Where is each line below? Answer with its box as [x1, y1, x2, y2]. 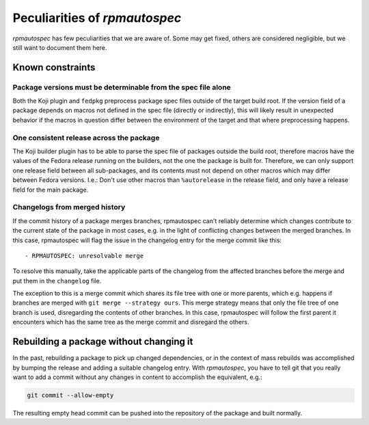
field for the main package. [12, 185, 89, 194]
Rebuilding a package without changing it [12, 336, 193, 348]
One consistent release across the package [12, 133, 160, 142]
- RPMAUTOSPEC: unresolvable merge [25, 252, 144, 259]
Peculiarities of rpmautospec [12, 10, 182, 25]
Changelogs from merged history [12, 203, 126, 212]
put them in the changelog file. [12, 276, 102, 285]
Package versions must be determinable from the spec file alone [12, 82, 232, 92]
